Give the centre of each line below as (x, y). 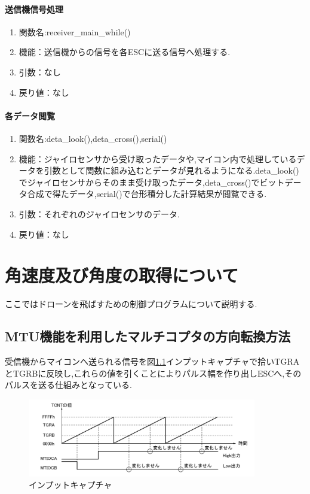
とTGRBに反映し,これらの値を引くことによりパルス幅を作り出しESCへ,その (153, 373)
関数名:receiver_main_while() (75, 31)
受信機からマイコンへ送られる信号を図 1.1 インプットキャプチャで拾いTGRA (152, 361)
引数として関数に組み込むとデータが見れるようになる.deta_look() (171, 170)
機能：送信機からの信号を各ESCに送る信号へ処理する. (125, 52)
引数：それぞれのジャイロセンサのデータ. (99, 213)
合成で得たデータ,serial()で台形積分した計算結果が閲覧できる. (147, 194)
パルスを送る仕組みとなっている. (68, 385)
